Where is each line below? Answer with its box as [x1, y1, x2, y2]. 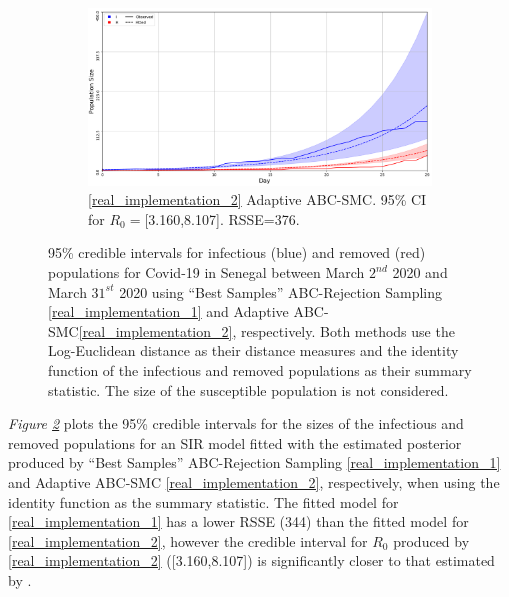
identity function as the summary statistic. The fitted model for [8, 491, 399, 512]
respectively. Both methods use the [240, 320, 455, 341]
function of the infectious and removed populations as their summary [48, 360, 472, 381]
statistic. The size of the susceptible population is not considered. [48, 379, 449, 400]
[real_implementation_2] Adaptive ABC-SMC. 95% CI [88, 189, 427, 210]
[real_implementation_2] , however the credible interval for [8, 530, 368, 551]
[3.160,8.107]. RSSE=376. [144, 208, 300, 229]
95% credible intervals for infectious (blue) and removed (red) [48, 242, 426, 263]
